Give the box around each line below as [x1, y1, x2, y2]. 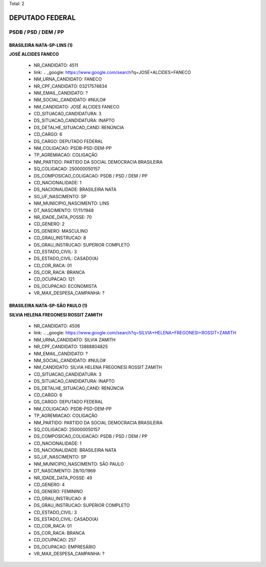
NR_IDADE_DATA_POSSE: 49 [33, 475, 93, 481]
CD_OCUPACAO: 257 [33, 537, 76, 543]
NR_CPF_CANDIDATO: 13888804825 [33, 344, 108, 350]
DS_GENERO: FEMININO [33, 489, 83, 495]
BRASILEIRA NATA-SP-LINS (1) [9, 42, 73, 48]
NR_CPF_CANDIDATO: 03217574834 [33, 83, 107, 89]
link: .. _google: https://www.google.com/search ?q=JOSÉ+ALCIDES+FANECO [33, 69, 191, 75]
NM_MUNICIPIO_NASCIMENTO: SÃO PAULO [33, 461, 124, 467]
